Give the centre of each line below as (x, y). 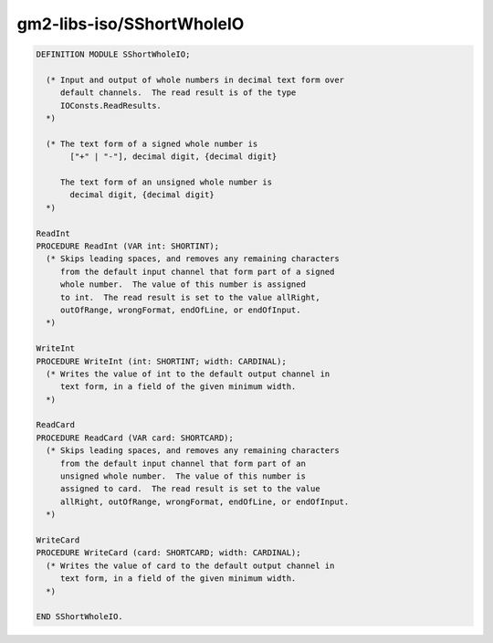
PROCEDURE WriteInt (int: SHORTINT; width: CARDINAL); (161, 361)
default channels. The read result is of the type (178, 93)
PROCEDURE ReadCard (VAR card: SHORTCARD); (135, 437)
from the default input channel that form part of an (183, 463)
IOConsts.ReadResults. (110, 105)
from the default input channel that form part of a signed (197, 271)
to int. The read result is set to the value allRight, (190, 297)
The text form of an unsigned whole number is (166, 182)
